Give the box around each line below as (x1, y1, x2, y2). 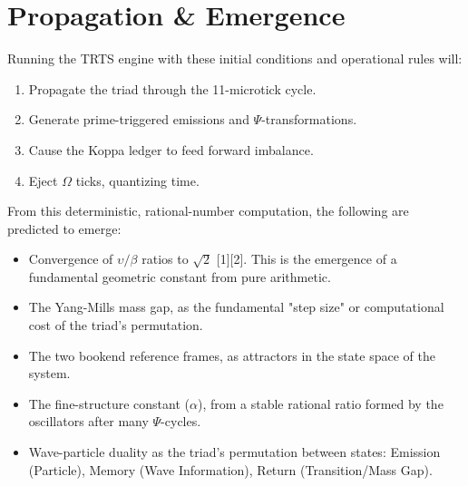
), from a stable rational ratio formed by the (197, 394, 444, 413)
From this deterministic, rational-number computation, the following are (7, 201, 409, 220)
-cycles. (161, 412, 201, 431)
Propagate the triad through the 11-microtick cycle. (28, 79, 317, 98)
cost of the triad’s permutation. (28, 316, 203, 335)
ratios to (141, 249, 189, 268)
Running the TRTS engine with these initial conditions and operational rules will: (7, 49, 463, 68)
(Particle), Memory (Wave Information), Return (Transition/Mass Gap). (28, 460, 433, 479)
